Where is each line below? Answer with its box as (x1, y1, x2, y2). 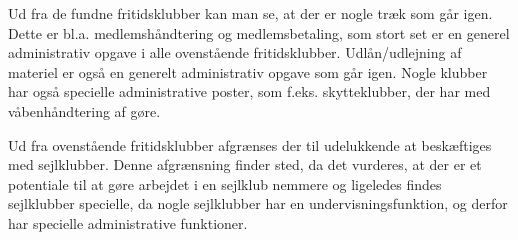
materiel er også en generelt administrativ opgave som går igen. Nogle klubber (8, 61, 488, 82)
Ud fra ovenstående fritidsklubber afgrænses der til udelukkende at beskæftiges (8, 134, 492, 155)
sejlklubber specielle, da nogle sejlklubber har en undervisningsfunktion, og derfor (8, 193, 508, 214)
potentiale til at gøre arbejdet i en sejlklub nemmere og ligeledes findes (8, 173, 442, 194)
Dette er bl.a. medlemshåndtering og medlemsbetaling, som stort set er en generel (8, 22, 510, 43)
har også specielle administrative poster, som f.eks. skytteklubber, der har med (8, 81, 491, 102)
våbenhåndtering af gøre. (8, 100, 161, 121)
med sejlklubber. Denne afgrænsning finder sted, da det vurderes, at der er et (8, 154, 482, 175)
